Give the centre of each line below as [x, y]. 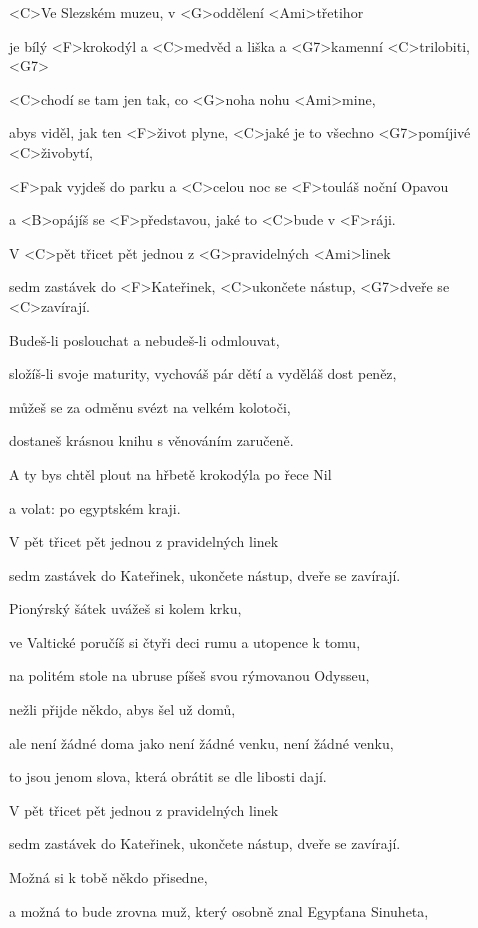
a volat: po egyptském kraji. [95, 507]
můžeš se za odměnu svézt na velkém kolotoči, [150, 406]
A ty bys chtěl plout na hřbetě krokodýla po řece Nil [170, 473]
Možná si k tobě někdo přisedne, [108, 877]
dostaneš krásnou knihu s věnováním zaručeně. [151, 440]
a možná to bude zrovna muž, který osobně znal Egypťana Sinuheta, [219, 910]
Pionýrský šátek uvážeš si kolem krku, [125, 608]
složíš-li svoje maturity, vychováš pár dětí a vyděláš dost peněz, [203, 373]
